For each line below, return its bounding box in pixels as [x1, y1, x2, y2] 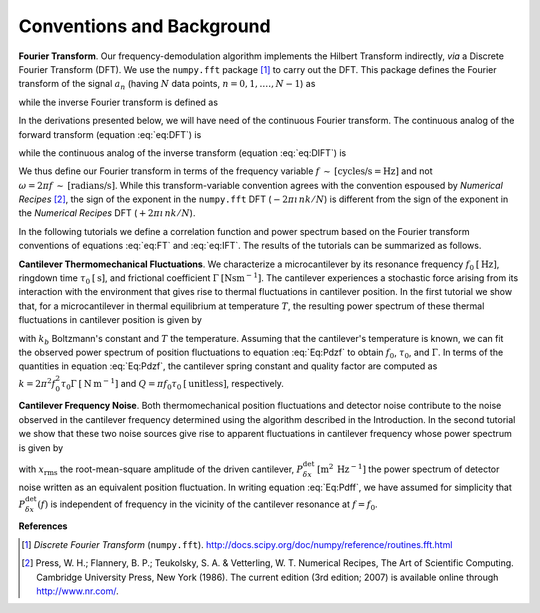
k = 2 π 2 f [18, 376, 56, 389]
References [18, 520, 68, 532]
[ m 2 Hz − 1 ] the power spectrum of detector [316, 462, 500, 475]
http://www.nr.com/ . [36, 585, 119, 597]
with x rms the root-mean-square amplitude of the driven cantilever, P [18, 463, 304, 477]
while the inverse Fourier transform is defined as [18, 96, 219, 108]
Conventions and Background [18, 15, 271, 37]
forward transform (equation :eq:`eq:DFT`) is [18, 128, 202, 140]
